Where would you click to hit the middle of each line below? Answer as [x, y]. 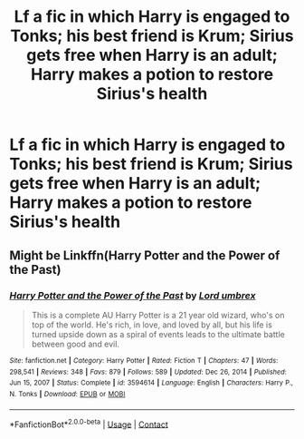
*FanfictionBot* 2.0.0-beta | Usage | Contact [89, 424]
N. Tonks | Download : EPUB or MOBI [67, 394]
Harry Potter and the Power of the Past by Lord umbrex [133, 295]
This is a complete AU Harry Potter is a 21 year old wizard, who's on [158, 315]
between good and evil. [76, 344]
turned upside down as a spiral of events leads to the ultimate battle [158, 334]
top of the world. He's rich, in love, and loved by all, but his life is [152, 325]
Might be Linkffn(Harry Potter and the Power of [145, 255]
